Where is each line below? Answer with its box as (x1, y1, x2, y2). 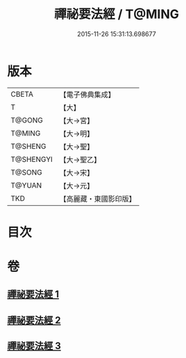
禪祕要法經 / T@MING (54, 6, 179, 22)
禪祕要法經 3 (7, 340, 61, 352)
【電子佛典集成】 (59, 90, 116, 99)
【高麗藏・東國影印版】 (59, 194, 137, 204)
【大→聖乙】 (59, 154, 101, 164)
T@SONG (10, 168, 43, 177)
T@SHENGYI (10, 154, 53, 164)
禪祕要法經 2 (7, 314, 61, 326)
